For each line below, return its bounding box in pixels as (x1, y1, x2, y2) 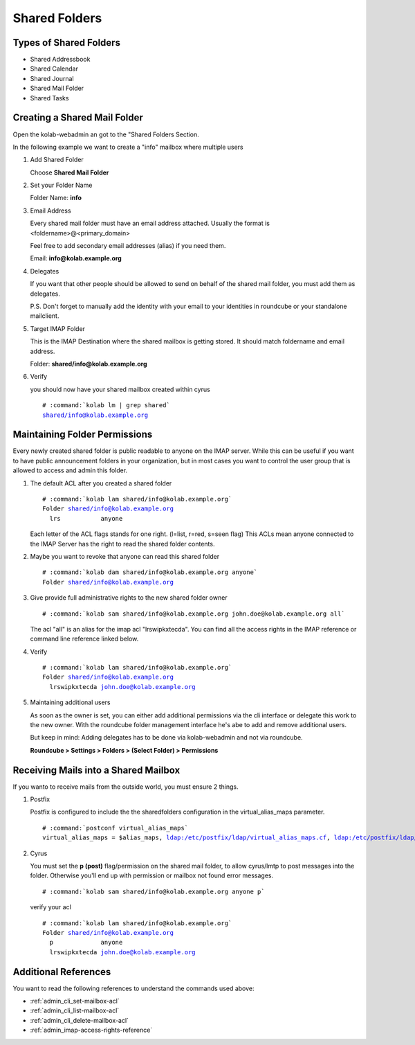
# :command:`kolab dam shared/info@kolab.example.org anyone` (42, 569, 258, 576)
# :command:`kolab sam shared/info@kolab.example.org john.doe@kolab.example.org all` (42, 609, 345, 618)
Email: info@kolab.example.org (30, 254, 122, 262)
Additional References (12, 966, 111, 978)
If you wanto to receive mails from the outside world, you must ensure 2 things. (12, 783, 239, 791)
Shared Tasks (30, 93, 69, 102)
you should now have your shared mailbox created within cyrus (30, 385, 210, 393)
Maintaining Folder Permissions (12, 429, 153, 440)
